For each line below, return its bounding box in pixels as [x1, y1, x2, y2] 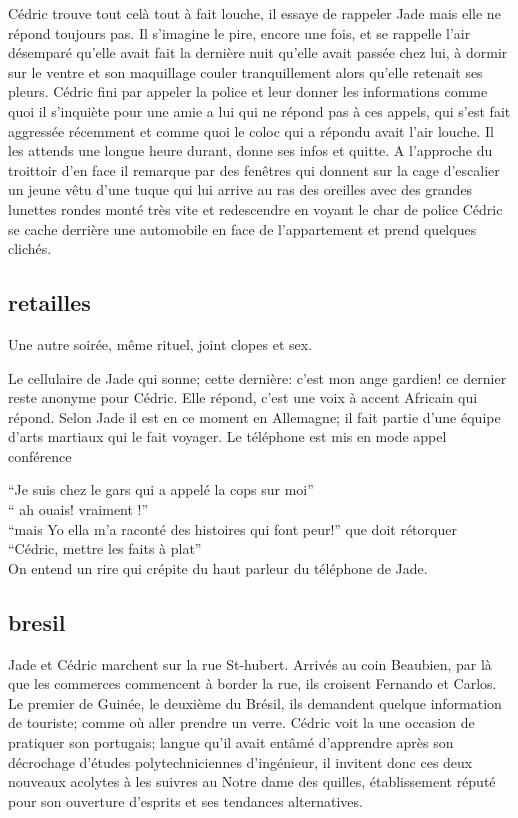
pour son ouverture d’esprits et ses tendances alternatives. [8, 790, 363, 811]
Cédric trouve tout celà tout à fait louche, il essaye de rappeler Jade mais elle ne [8, 3, 501, 23]
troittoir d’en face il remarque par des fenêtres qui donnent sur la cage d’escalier [8, 159, 500, 180]
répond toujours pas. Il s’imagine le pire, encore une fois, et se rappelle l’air [8, 22, 471, 43]
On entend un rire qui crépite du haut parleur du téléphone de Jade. [8, 557, 428, 578]
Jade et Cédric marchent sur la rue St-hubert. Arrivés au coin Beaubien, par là [8, 653, 492, 674]
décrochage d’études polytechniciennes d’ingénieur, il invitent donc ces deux [8, 751, 473, 772]
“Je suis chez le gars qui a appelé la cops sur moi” [8, 479, 314, 500]
